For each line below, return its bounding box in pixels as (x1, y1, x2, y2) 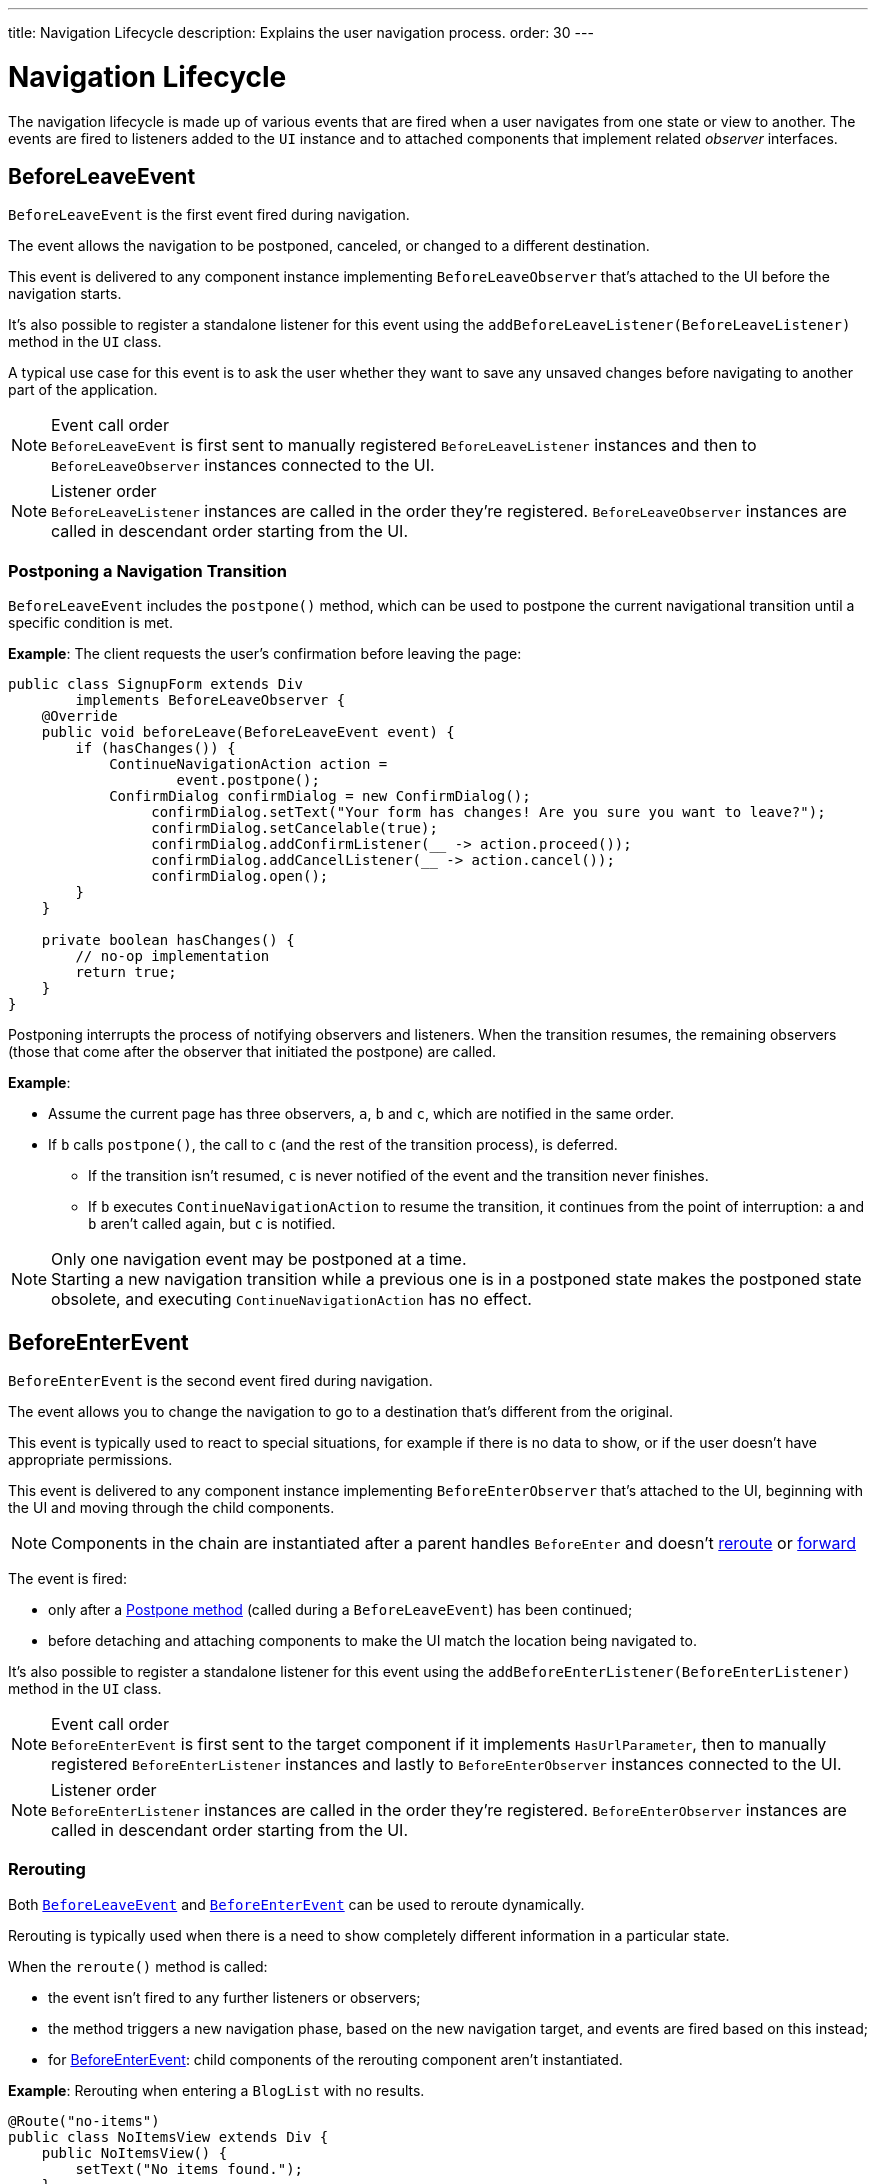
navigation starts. (8, 285, 122, 303)
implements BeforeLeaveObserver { (75, 692, 346, 709)
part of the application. (8, 381, 158, 399)
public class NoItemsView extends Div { (8, 2128, 329, 2145)
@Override (41, 708, 118, 725)
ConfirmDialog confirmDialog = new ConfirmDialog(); (109, 788, 531, 805)
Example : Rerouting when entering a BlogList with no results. (8, 2081, 425, 2099)
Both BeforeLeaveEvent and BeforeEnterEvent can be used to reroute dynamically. (8, 1895, 585, 1913)
